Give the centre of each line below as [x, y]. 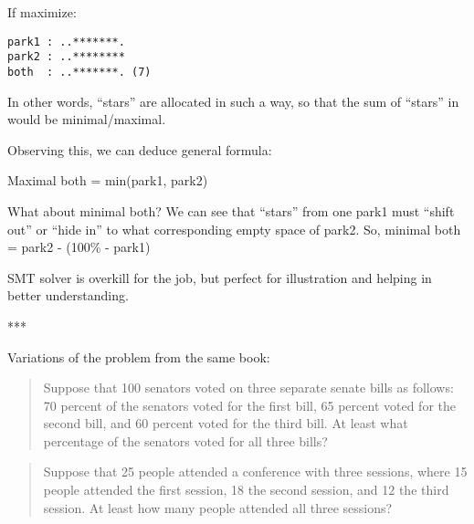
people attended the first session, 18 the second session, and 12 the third [246, 490]
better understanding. [68, 295]
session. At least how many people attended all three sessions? [218, 507]
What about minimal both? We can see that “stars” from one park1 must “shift [231, 210]
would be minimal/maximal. [87, 119]
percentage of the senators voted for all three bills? [185, 440]
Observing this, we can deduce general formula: [140, 149]
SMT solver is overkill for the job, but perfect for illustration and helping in [220, 277]
